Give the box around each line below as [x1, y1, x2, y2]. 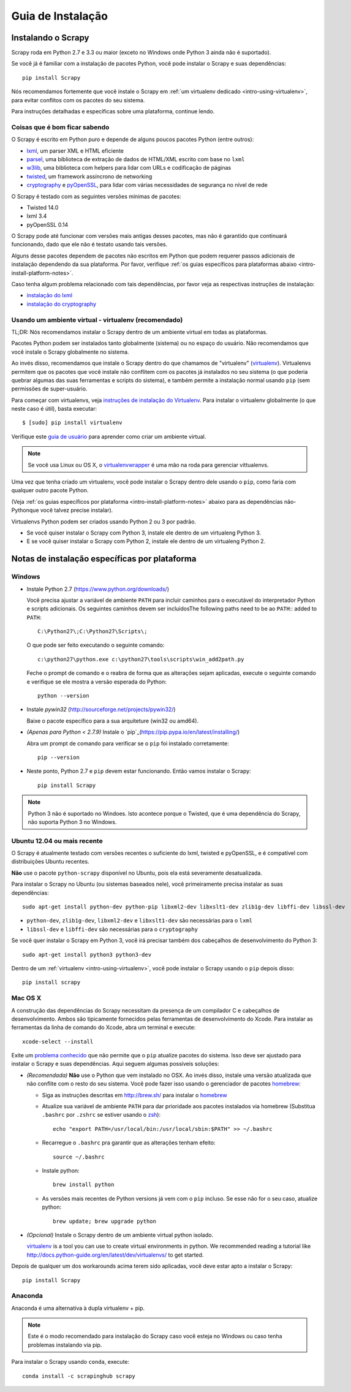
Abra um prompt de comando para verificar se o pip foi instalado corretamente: [26, 739, 229, 747]
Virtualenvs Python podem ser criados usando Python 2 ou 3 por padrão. [11, 518, 196, 525]
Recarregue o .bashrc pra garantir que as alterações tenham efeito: [42, 1139, 216, 1146]
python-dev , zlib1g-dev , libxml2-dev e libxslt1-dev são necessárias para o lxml [26, 917, 252, 924]
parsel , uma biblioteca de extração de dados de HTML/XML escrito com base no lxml [26, 155, 245, 162]
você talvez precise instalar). [40, 506, 113, 514]
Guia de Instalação [11, 9, 108, 23]
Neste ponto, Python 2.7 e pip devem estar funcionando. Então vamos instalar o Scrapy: [26, 767, 251, 775]
